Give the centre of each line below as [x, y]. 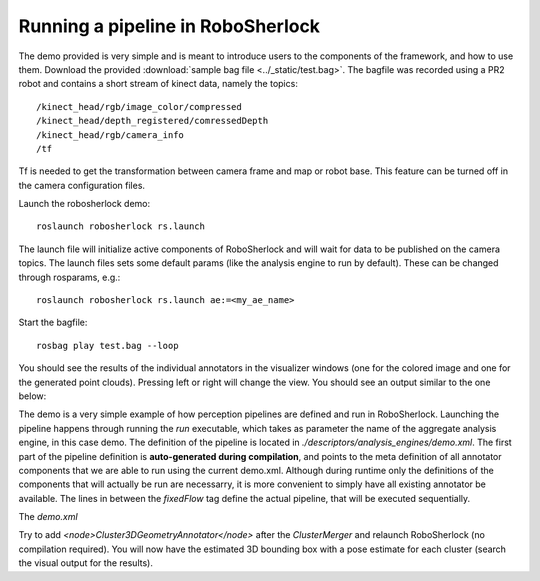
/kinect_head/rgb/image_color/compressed [139, 106]
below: [32, 396]
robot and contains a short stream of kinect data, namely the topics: [158, 84]
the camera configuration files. [81, 185]
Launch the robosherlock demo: [84, 204]
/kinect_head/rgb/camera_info [110, 134]
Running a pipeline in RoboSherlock [169, 26]
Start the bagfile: [53, 322]
